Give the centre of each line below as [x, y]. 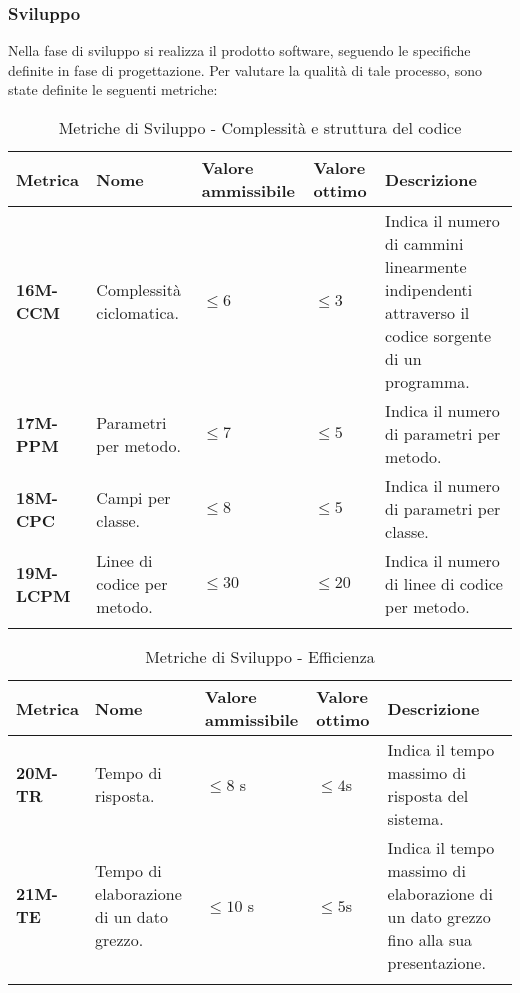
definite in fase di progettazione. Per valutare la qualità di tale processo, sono [245, 69]
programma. [427, 381]
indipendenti [429, 289]
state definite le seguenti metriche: [113, 89]
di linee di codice [444, 583]
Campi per [133, 497]
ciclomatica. [137, 312]
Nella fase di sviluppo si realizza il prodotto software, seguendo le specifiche [239, 50]
